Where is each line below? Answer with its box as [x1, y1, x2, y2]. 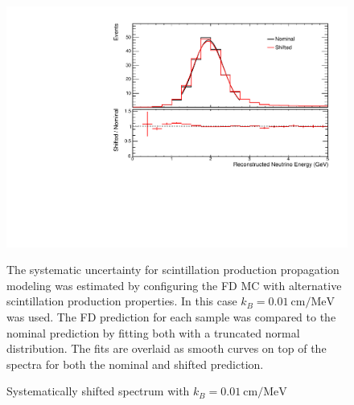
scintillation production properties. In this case [6, 292, 237, 309]
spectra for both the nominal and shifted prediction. [6, 355, 264, 372]
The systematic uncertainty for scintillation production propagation [6, 261, 340, 278]
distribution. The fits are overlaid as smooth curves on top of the [6, 340, 327, 357]
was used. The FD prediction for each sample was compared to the [6, 309, 336, 325]
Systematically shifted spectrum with [6, 382, 190, 399]
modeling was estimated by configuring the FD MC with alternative [6, 276, 342, 293]
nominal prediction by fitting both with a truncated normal [6, 324, 300, 341]
